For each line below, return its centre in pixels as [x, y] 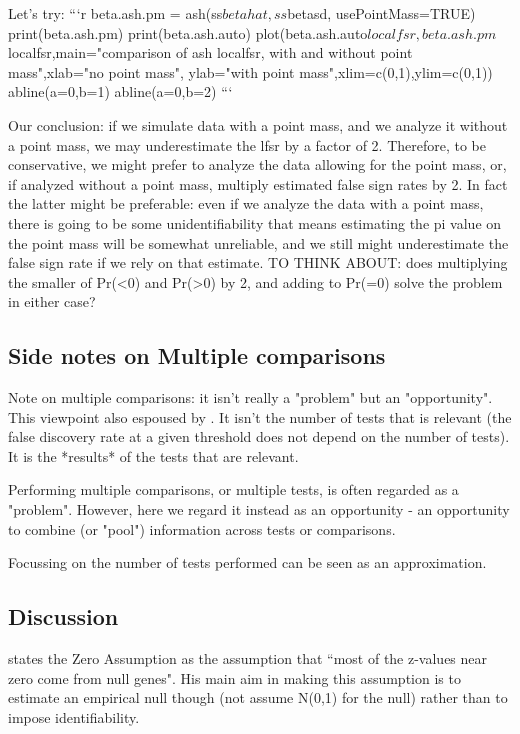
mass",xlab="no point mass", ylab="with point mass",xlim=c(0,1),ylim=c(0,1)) [250, 71]
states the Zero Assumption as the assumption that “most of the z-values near [248, 658]
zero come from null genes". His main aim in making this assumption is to [234, 677]
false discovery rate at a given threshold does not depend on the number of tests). [259, 436]
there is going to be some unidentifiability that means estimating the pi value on [255, 222]
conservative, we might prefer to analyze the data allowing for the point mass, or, [257, 164]
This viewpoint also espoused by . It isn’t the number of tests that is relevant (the [260, 416]
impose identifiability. [74, 716]
